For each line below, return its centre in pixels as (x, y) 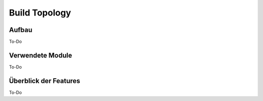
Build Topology (40, 13)
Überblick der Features (45, 81)
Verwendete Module (41, 55)
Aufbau (21, 30)
